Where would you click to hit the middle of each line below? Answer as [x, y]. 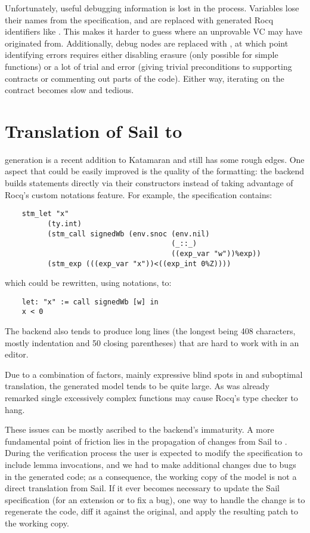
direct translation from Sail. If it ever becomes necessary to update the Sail [142, 488]
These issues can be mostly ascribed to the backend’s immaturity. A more [139, 429]
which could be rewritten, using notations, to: [88, 283]
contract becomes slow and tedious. [69, 90]
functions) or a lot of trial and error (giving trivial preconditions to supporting [148, 66]
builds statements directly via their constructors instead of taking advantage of [149, 183]
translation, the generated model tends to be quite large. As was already [137, 386]
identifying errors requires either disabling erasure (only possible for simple [142, 55]
